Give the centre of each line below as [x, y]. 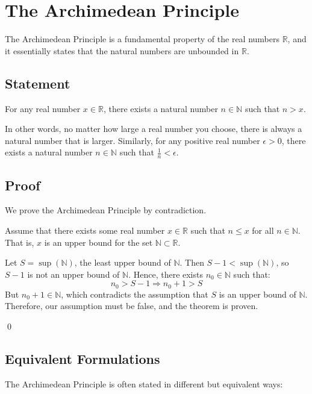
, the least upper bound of [123, 262]
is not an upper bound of [73, 274]
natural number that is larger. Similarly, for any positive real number [133, 140]
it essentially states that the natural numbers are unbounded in [122, 50]
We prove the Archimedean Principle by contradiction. [106, 210]
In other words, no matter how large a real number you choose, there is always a [154, 129]
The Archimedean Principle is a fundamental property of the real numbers [142, 39]
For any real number [43, 108]
